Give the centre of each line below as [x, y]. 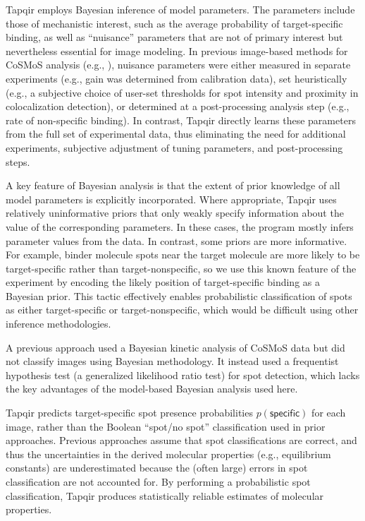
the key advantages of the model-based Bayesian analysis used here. [152, 389]
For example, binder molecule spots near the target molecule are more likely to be [183, 254]
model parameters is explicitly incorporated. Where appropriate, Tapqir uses [171, 199]
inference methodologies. [58, 324]
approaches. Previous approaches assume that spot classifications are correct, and [181, 440]
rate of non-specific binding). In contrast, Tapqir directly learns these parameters [181, 120]
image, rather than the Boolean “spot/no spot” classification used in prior [166, 426]
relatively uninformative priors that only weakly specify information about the [175, 213]
